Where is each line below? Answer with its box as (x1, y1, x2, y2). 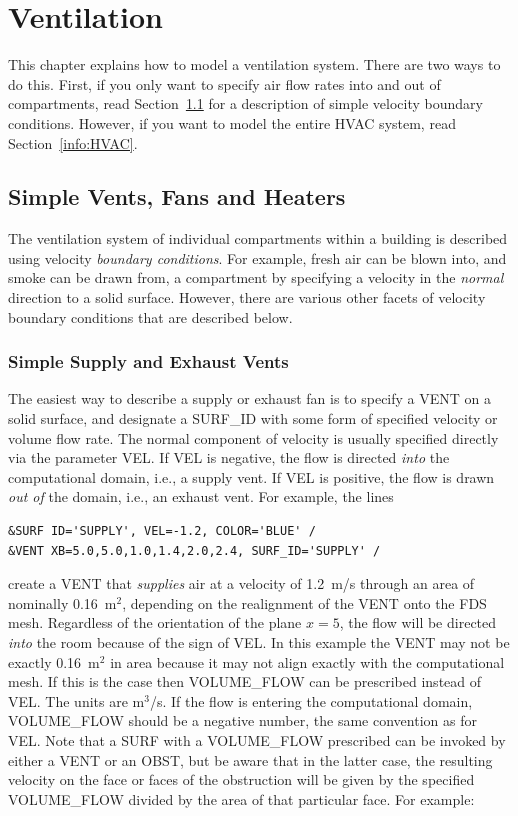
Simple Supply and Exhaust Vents (8, 349, 289, 374)
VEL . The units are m (8, 690, 145, 711)
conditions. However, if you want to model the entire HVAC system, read (8, 112, 456, 133)
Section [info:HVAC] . (8, 132, 138, 153)
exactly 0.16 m (8, 651, 100, 672)
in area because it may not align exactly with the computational (110, 651, 505, 672)
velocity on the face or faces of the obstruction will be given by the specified (8, 769, 475, 790)
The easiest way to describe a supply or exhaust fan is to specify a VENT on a (8, 388, 491, 409)
